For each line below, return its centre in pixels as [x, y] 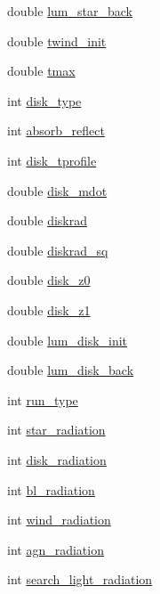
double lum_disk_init [68, 340]
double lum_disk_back [71, 370]
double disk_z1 [49, 309]
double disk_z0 [49, 280]
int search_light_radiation [80, 579]
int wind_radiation [59, 520]
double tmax [41, 71]
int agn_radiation [56, 549]
